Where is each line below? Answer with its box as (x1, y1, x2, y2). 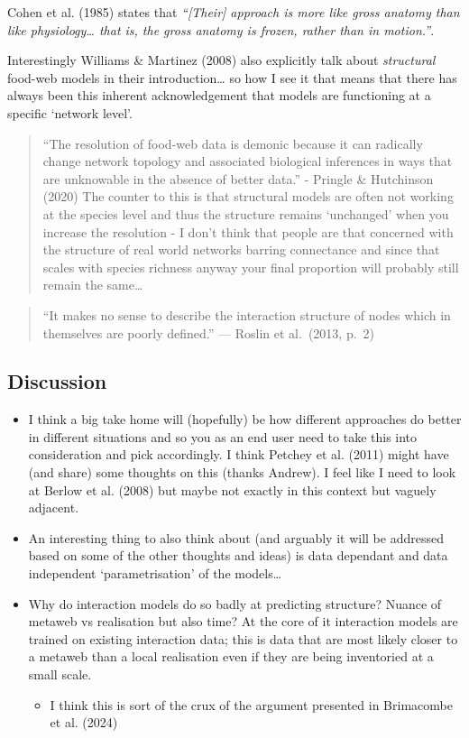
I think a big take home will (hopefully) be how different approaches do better (28, 410, 462, 429)
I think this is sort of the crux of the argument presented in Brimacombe (50, 695, 453, 714)
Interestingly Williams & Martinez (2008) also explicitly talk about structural (7, 51, 436, 69)
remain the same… (42, 275, 143, 294)
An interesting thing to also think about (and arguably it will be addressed (28, 528, 444, 547)
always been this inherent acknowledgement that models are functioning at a (7, 86, 431, 105)
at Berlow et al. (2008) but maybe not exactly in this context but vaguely (28, 480, 437, 499)
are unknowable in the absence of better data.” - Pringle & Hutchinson (42, 169, 434, 188)
